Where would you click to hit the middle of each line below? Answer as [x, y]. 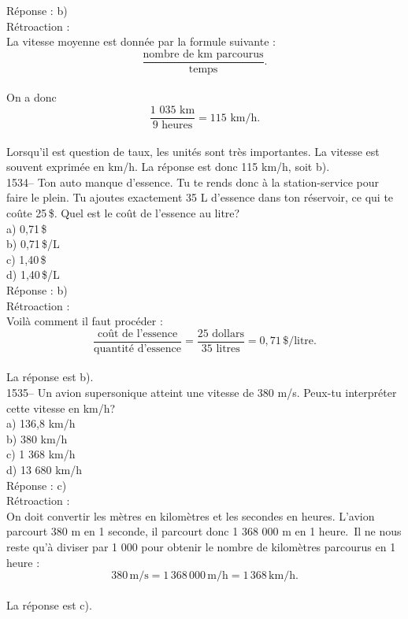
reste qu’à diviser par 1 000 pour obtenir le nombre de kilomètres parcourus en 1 [201, 547]
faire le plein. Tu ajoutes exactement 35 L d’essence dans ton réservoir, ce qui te [200, 197]
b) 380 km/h [37, 438]
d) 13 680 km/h [45, 470]
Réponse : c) [37, 485]
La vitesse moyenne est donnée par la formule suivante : [141, 41]
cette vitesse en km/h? [61, 408]
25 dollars [221, 334]
